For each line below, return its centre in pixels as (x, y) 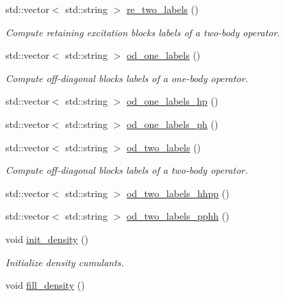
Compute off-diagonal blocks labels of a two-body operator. (127, 170)
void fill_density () (45, 285)
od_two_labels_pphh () (178, 216)
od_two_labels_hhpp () (178, 193)
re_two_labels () (162, 9)
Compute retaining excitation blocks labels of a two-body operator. (143, 32)
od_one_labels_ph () (172, 124)
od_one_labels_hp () (172, 101)
